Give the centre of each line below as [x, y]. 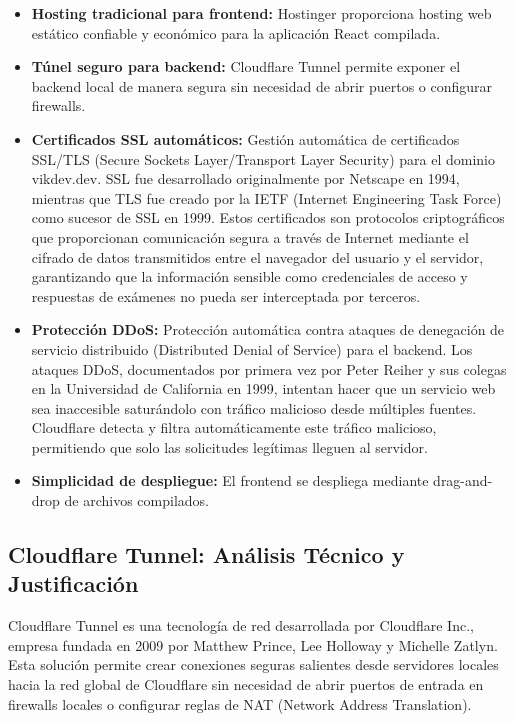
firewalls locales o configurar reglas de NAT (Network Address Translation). [240, 703]
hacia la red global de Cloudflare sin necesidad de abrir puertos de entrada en [246, 684]
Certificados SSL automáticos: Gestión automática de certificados [245, 138]
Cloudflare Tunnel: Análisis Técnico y [206, 554]
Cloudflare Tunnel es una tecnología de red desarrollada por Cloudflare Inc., [241, 625]
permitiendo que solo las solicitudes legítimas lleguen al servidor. [229, 446]
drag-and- [463, 480]
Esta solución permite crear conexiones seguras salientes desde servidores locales [253, 664]
